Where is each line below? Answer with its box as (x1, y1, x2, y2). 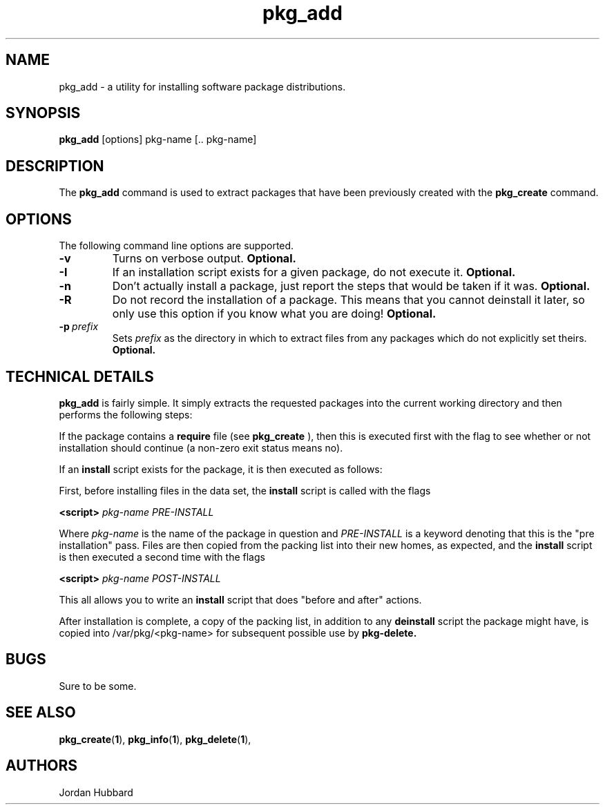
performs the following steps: (59, 408, 193, 421)
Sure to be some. (59, 679, 137, 692)
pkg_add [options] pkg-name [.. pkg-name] (59, 133, 257, 146)
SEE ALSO (6, 704, 76, 722)
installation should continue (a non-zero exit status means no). (59, 441, 343, 454)
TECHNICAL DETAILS (6, 367, 154, 385)
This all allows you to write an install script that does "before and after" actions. (59, 593, 422, 606)
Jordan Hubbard (59, 786, 133, 798)
